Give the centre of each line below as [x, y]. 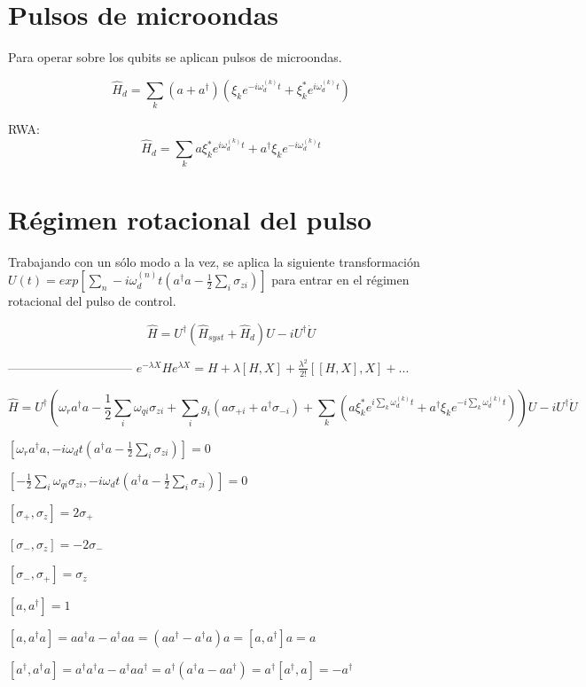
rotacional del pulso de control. [92, 301]
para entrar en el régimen [340, 280]
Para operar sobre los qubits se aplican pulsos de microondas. [175, 57]
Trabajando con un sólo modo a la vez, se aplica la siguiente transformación [214, 261]
